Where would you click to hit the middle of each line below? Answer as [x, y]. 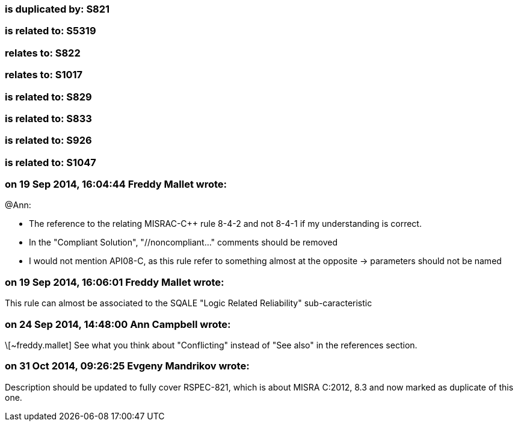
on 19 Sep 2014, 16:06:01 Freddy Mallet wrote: [115, 282]
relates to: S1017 [44, 75]
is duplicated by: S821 [57, 9]
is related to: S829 [48, 97]
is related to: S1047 [51, 162]
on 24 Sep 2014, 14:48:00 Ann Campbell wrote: [118, 324]
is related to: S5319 [51, 31]
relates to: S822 [43, 53]
